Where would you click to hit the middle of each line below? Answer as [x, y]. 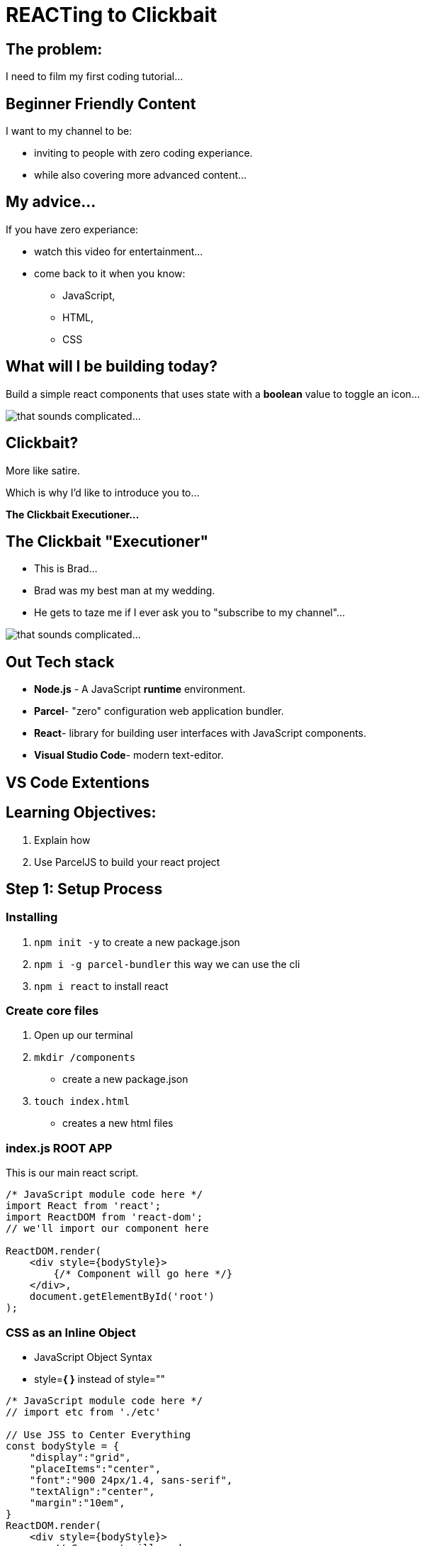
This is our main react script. [72, 1173]
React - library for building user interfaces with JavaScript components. [200, 733]
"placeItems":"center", [95, 1468]
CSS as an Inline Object [71, 1332]
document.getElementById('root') [122, 1297]
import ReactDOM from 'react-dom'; [104, 1217]
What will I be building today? [112, 367]
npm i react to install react [101, 986]
